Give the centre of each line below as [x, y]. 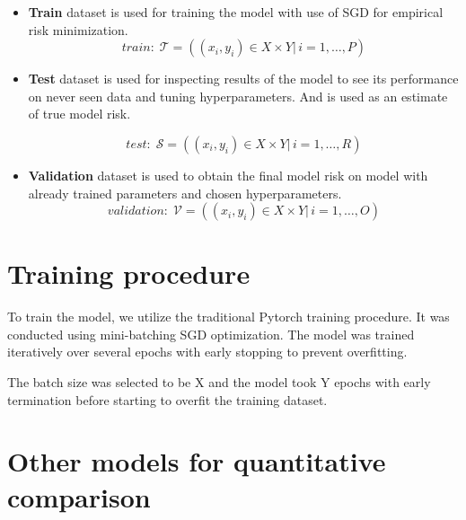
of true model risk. [79, 114]
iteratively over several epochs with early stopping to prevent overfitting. [207, 352]
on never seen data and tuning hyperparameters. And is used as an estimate [238, 96]
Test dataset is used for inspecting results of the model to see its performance [243, 79]
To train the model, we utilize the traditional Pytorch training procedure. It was [229, 317]
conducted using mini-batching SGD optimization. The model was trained [211, 334]
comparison [79, 496]
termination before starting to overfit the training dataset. [167, 399]
